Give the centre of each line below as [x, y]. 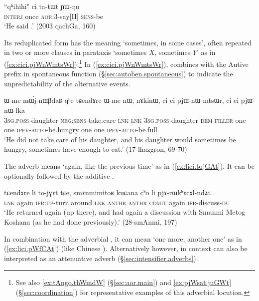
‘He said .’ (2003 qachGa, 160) [50, 26]
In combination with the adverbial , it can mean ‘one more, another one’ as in [123, 238]
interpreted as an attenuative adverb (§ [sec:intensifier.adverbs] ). [101, 258]
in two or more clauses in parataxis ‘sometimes [75, 52]
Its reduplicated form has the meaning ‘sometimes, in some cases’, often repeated [128, 42]
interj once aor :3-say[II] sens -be [54, 16]
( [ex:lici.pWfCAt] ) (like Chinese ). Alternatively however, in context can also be [126, 248]
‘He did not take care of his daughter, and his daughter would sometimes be [120, 139]
